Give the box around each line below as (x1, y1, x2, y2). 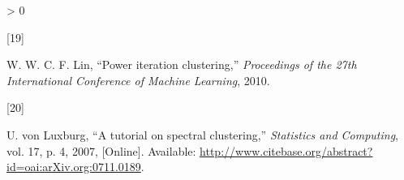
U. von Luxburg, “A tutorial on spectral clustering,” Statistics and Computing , (6, 126, 399, 143)
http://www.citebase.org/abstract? (200, 142, 373, 159)
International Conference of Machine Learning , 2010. (6, 71, 270, 88)
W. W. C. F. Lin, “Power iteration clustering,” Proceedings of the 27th (6, 56, 357, 73)
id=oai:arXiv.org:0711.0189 (6, 158, 141, 175)
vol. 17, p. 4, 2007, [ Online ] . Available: (6, 142, 196, 159)
